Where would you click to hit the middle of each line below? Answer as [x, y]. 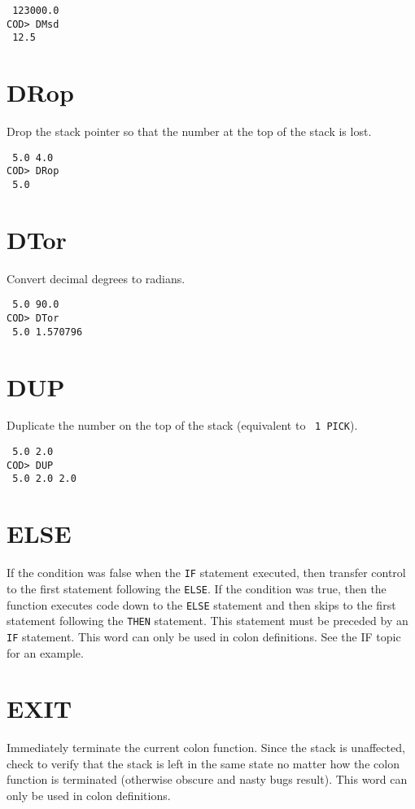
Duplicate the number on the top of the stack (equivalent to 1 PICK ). [182, 425]
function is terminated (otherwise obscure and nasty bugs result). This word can [207, 779]
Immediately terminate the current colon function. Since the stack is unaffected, [206, 748]
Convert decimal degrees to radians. [96, 278]
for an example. [45, 652]
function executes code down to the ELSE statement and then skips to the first [201, 604]
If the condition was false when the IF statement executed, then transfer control [206, 573]
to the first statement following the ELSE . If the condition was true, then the [197, 588]
